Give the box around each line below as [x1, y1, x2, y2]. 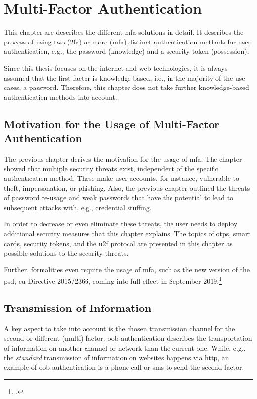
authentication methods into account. [4, 91, 117, 102]
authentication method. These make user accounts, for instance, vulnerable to [4, 173, 240, 183]
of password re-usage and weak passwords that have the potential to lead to [4, 192, 234, 203]
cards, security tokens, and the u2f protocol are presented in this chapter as [4, 238, 233, 248]
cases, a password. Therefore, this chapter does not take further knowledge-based [4, 82, 249, 92]
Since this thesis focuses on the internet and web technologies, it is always [4, 62, 228, 73]
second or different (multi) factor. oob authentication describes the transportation [4, 333, 252, 343]
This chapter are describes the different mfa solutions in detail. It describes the [4, 27, 244, 37]
